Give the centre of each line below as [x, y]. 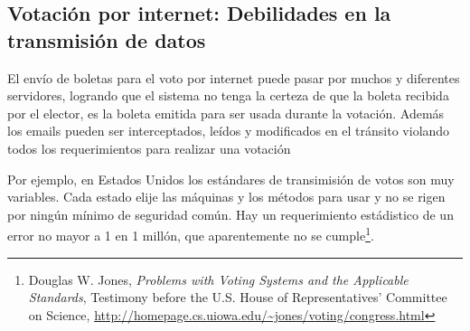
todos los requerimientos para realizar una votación [149, 148]
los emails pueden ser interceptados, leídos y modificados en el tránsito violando [229, 131]
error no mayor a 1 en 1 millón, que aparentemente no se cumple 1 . [191, 234]
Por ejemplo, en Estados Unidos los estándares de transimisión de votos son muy [231, 179]
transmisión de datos [107, 39]
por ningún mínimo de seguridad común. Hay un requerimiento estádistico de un [230, 214]
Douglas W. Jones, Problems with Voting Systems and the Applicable [218, 279]
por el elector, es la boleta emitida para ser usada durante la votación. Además [226, 113]
